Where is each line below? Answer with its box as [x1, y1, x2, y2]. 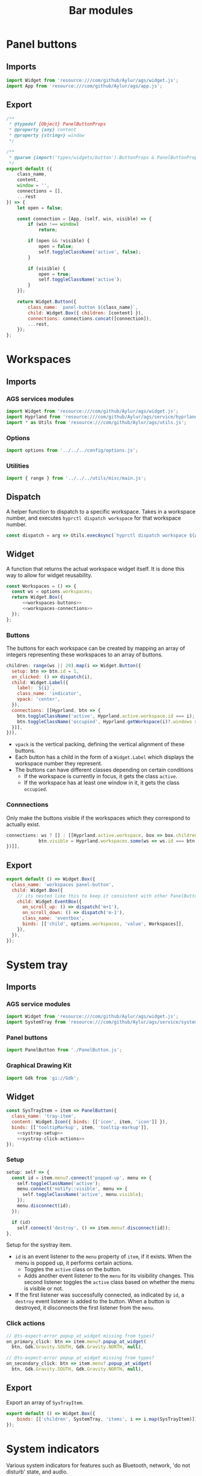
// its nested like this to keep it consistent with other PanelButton [17, 892, 200, 899]
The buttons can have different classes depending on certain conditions [14, 766, 194, 774]
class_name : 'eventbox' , [22, 915, 85, 921]
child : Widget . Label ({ [11, 679, 69, 685]
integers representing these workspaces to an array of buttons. [6, 651, 164, 658]
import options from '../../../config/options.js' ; [6, 447, 138, 453]
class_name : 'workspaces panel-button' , [11, 882, 114, 888]
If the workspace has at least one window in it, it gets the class [23, 779, 180, 786]
